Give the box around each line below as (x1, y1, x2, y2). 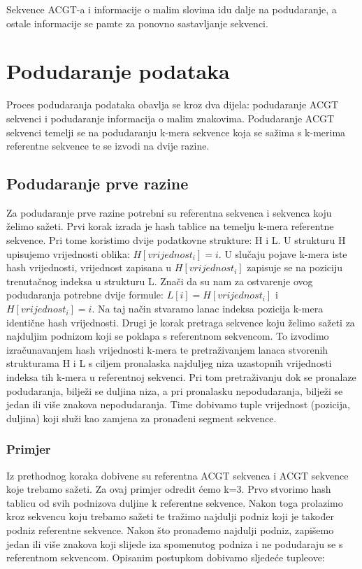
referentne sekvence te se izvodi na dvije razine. (6, 138, 210, 153)
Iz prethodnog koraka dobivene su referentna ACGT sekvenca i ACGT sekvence (6, 468, 349, 482)
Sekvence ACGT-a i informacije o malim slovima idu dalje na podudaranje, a (6, 2, 337, 16)
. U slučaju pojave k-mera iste (218, 246, 347, 261)
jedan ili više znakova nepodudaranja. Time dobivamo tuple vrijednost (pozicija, (6, 397, 350, 412)
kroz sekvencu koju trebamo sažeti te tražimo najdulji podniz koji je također (6, 509, 334, 524)
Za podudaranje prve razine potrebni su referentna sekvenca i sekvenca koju (6, 205, 332, 219)
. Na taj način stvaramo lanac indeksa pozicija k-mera (92, 301, 324, 316)
